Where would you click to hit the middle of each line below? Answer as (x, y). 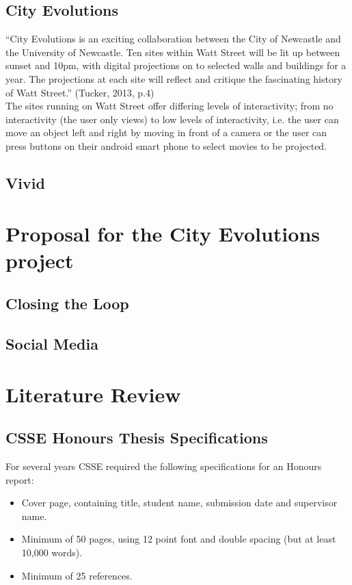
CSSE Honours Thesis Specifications (137, 438)
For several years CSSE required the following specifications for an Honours (164, 466)
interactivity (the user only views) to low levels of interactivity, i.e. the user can (172, 119)
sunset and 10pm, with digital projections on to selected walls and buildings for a (176, 65)
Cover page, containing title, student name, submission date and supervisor (179, 503)
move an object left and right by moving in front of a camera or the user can (166, 132)
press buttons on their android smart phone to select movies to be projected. (166, 145)
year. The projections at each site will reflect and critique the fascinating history (174, 78)
